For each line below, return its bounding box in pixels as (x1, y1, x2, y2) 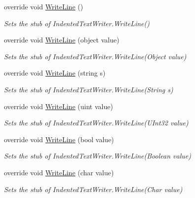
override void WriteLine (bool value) (4, 134, 114, 144)
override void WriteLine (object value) (4, 35, 119, 45)
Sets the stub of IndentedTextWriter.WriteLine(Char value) (4, 184, 183, 194)
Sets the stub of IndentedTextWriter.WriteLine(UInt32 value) (4, 118, 189, 128)
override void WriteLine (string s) (4, 68, 106, 78)
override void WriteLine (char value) (4, 167, 114, 177)
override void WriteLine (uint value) (4, 101, 113, 111)
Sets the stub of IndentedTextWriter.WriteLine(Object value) (4, 51, 187, 61)
